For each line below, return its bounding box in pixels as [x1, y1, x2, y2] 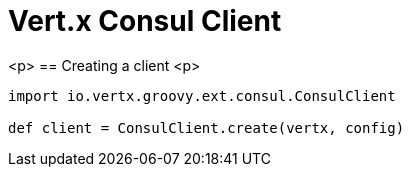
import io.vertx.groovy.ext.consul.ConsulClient [8, 87, 396, 104]
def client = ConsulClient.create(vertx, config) [8, 119, 405, 136]
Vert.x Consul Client [8, 4, 282, 38]
